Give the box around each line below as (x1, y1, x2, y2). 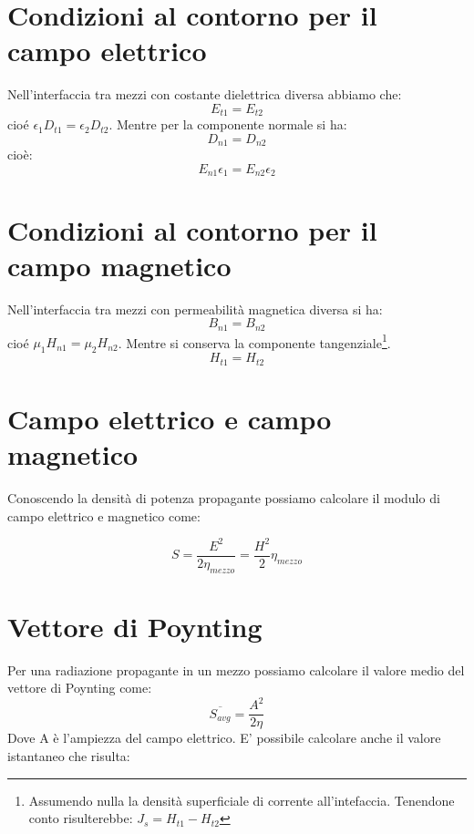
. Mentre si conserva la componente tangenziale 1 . (118, 330, 391, 352)
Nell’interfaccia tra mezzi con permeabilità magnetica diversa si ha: (7, 299, 383, 318)
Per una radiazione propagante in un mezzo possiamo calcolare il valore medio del (7, 660, 465, 679)
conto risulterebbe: (28, 808, 133, 828)
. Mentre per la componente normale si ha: (108, 115, 347, 134)
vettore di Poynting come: (7, 678, 152, 697)
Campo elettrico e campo (7, 399, 332, 437)
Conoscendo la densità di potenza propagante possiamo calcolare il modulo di (7, 489, 440, 508)
